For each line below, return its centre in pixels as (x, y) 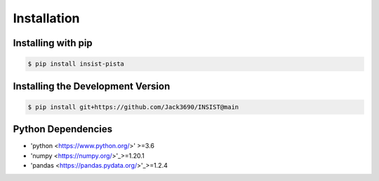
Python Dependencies (62, 129)
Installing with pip (53, 43)
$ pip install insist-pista (76, 64)
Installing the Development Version (92, 86)
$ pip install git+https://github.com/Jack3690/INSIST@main (133, 107)
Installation (46, 18)
